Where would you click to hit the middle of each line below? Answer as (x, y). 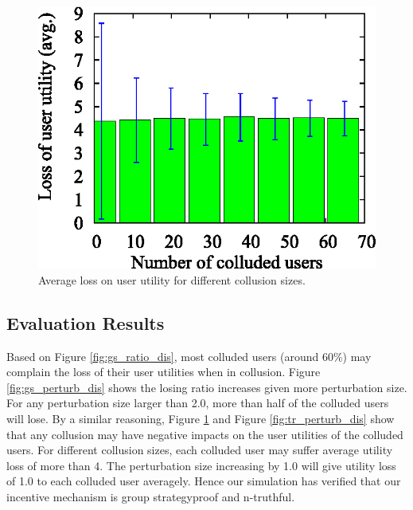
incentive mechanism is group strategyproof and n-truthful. (151, 496)
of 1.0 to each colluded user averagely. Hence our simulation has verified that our (204, 481)
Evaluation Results (86, 322)
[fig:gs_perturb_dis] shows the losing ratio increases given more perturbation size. (207, 387)
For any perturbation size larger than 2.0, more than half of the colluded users (198, 403)
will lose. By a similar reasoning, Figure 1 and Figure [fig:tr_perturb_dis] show (201, 418)
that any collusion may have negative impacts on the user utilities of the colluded (205, 434)
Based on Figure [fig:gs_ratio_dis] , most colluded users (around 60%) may (189, 356)
